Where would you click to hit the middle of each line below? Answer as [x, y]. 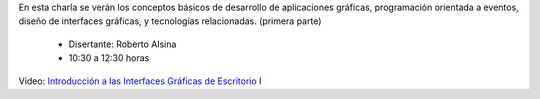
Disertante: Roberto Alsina [122, 44]
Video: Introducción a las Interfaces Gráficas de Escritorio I [140, 81]
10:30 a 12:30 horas [109, 58]
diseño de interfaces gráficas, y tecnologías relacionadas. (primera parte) [170, 21]
